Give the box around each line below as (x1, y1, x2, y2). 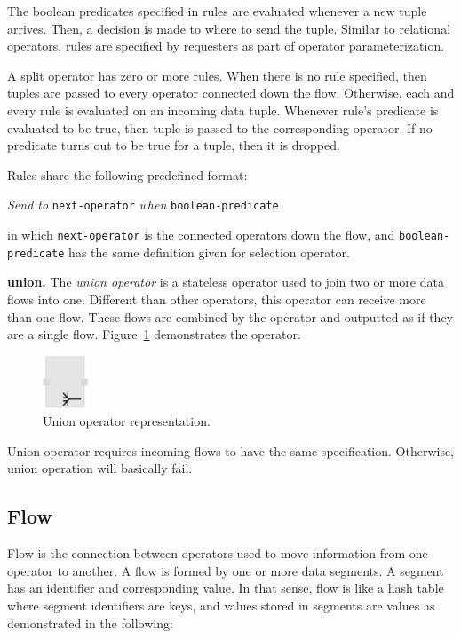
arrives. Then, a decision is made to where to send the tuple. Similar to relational (7, 19, 451, 37)
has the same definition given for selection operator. (68, 242, 351, 261)
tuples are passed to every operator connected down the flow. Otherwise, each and (7, 83, 455, 102)
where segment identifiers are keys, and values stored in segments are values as (7, 596, 435, 615)
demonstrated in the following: (7, 613, 173, 632)
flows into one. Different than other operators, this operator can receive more (7, 289, 426, 308)
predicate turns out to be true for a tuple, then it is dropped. (7, 136, 340, 154)
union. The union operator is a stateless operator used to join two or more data (7, 272, 444, 291)
